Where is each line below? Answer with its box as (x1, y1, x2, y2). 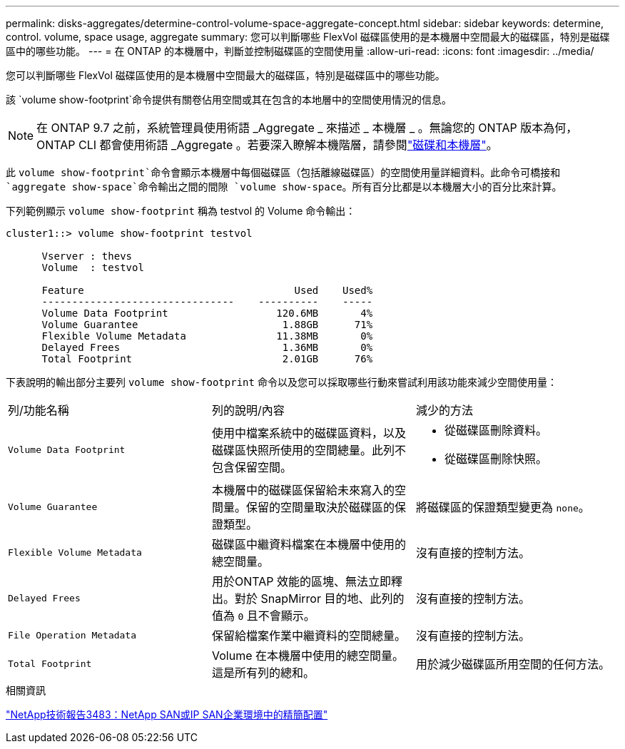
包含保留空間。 (211, 460, 292, 474)
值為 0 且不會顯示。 (211, 608, 315, 623)
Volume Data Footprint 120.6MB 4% (41, 307, 373, 319)
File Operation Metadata (8, 629, 137, 641)
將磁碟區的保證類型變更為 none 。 (415, 500, 590, 514)
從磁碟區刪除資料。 (444, 423, 547, 437)
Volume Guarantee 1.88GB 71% (41, 319, 373, 330)
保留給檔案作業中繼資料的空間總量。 (211, 628, 406, 643)
